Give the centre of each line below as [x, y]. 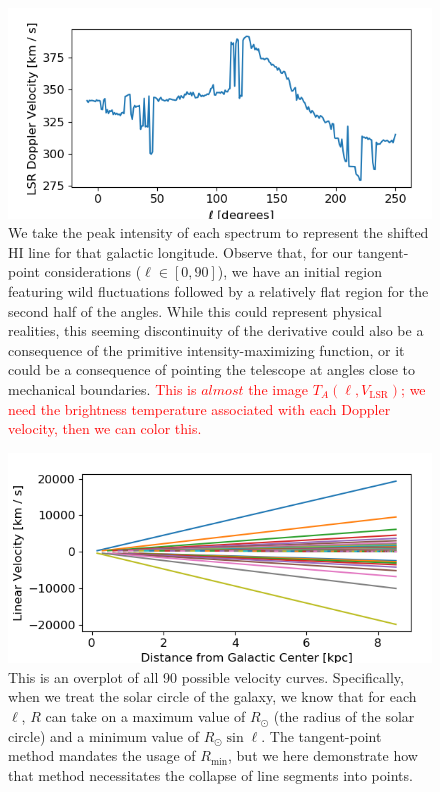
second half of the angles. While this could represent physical [195, 310]
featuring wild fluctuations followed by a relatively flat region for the [218, 290]
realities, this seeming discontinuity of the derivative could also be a [216, 330]
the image [278, 388]
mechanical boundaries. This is [102, 388]
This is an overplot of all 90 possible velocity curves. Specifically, [206, 676]
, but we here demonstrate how [323, 755]
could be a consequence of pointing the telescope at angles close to [212, 369]
